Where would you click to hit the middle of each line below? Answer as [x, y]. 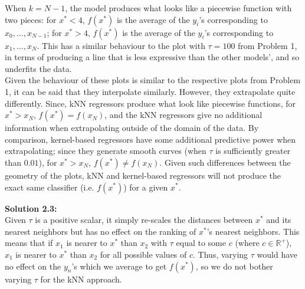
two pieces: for [31, 19]
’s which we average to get [119, 266]
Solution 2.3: [31, 208]
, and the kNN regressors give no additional [183, 115]
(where [247, 243]
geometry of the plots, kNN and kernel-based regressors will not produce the [143, 175]
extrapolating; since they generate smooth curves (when [106, 151]
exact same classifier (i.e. [50, 187]
